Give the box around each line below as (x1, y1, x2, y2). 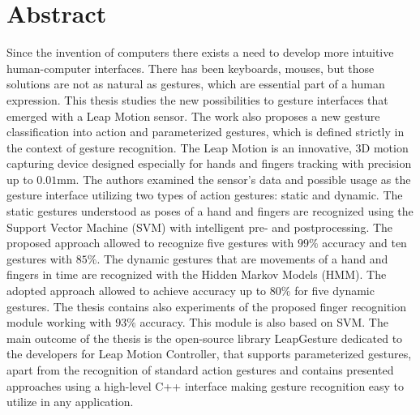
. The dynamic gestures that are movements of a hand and (96, 250, 388, 267)
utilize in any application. (6, 393, 134, 410)
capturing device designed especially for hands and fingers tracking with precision (6, 155, 412, 172)
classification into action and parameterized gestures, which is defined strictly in (6, 123, 405, 140)
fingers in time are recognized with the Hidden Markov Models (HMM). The (6, 266, 387, 283)
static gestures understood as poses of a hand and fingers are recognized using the (6, 203, 414, 220)
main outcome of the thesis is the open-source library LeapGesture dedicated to (6, 329, 403, 346)
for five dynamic (294, 282, 375, 299)
